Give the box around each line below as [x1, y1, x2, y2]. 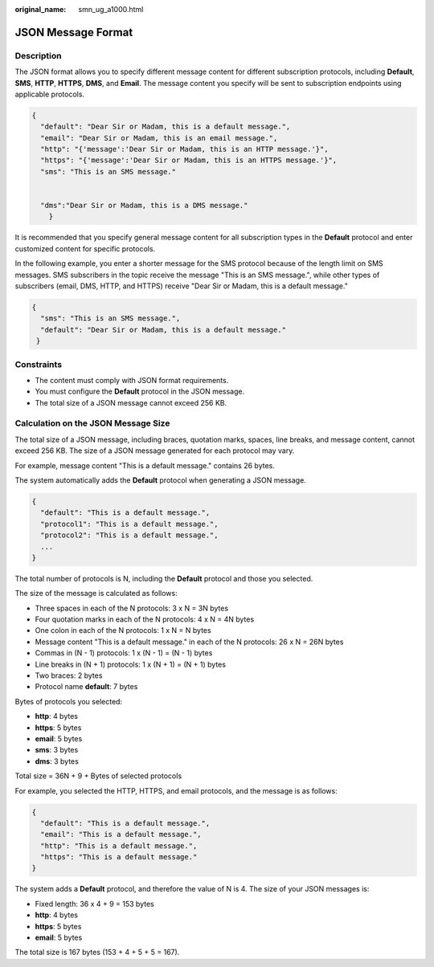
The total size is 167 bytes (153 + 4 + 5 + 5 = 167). [14, 948, 180, 957]
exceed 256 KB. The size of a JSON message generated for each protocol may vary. [14, 446, 295, 455]
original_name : [14, 5, 67, 14]
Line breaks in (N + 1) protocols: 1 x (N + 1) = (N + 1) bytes [35, 659, 227, 669]
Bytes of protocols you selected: [14, 696, 123, 706]
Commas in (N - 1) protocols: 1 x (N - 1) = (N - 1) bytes [35, 648, 213, 658]
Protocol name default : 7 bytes [35, 682, 138, 692]
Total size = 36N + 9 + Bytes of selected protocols [14, 771, 182, 781]
